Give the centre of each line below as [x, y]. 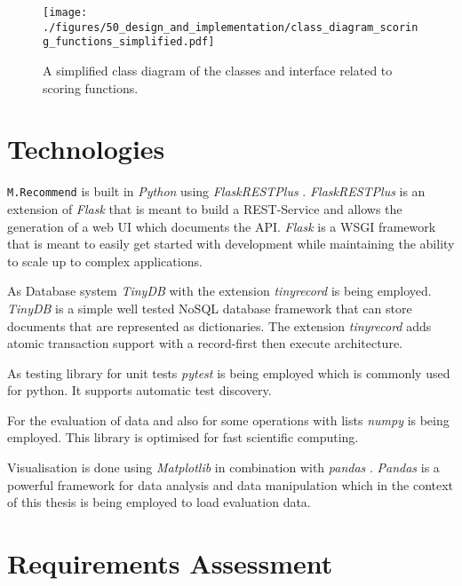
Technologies [86, 149]
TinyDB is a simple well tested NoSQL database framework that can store [210, 308]
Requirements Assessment [170, 563]
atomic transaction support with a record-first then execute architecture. [205, 343]
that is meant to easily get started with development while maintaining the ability [231, 244]
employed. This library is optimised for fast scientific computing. [183, 437]
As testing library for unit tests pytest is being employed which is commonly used [229, 372]
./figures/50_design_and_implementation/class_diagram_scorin [231, 27]
